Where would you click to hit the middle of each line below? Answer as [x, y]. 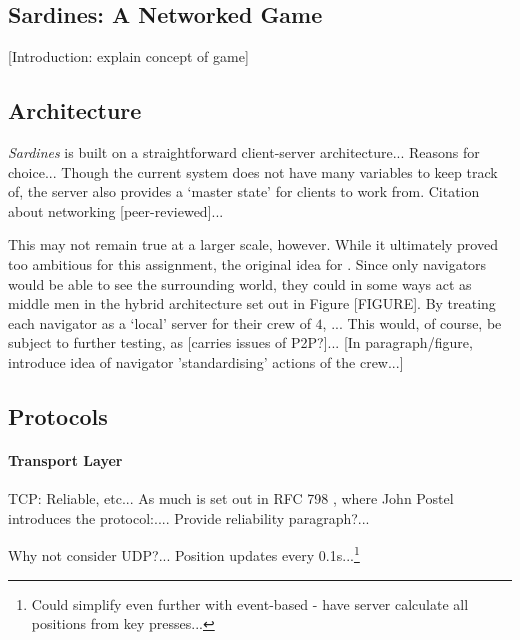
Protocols [58, 415]
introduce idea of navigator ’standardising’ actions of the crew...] [206, 361]
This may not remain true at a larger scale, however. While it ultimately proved [253, 244]
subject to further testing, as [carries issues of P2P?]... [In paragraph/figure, [240, 342]
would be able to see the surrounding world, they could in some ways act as [240, 283]
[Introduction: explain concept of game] [128, 56]
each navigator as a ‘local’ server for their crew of [159, 322]
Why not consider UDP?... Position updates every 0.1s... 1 [184, 553]
